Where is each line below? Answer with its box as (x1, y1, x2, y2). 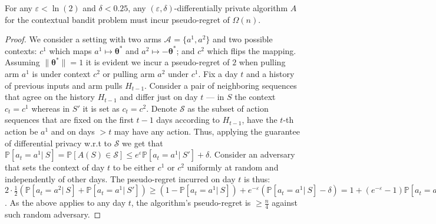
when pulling (239, 56, 286, 68)
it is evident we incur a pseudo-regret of (85, 56, 230, 68)
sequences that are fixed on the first (5, 113, 134, 126)
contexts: (5, 44, 37, 56)
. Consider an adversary (209, 148, 295, 161)
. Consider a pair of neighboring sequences (144, 79, 297, 91)
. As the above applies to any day (5, 196, 126, 209)
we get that (122, 136, 163, 149)
